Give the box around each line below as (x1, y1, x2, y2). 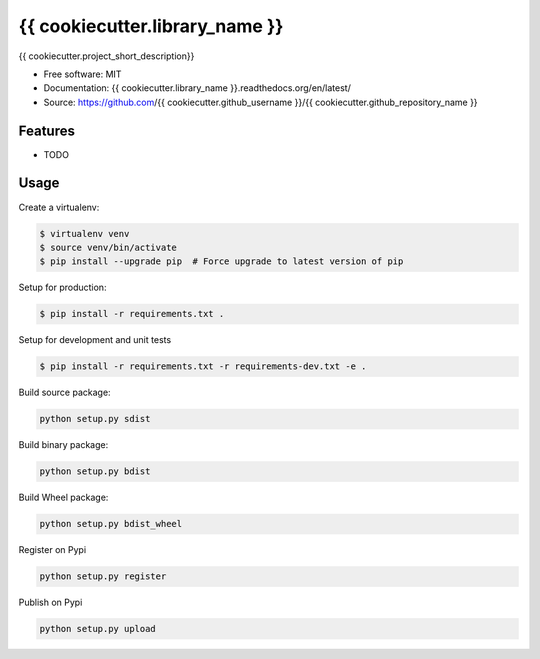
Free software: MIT (43, 68, 122, 80)
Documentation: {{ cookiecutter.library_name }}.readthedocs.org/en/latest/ (43, 82, 352, 94)
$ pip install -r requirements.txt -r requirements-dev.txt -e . (39, 361, 367, 372)
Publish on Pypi (18, 596, 83, 609)
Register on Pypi (18, 544, 87, 556)
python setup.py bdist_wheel (39, 518, 183, 530)
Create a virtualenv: (18, 201, 100, 213)
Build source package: (18, 386, 111, 399)
